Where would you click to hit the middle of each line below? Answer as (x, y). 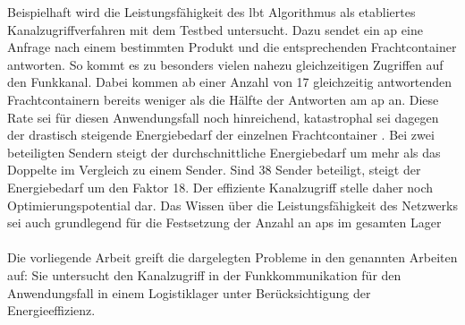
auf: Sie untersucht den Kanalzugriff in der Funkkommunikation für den (204, 274)
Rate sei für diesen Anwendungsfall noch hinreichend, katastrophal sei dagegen (223, 117)
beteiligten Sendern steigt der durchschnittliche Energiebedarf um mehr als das (224, 152)
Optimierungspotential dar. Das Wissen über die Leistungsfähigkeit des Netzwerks (232, 205)
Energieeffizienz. (51, 310)
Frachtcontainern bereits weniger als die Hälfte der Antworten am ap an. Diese (223, 99)
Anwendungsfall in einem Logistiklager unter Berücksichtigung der (189, 292)
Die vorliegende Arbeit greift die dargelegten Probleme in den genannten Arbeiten (232, 257)
